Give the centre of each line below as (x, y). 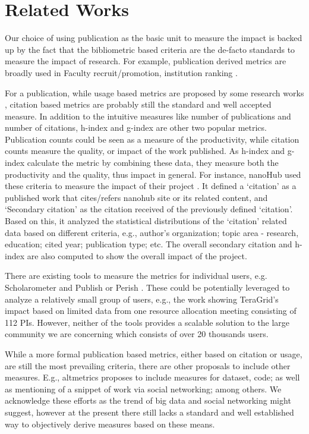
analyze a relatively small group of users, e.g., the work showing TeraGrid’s (142, 299)
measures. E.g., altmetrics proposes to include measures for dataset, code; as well (152, 377)
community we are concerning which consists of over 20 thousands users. (137, 334)
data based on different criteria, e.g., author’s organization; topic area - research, (152, 232)
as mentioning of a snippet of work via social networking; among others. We (143, 389)
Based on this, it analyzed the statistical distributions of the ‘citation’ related (146, 221)
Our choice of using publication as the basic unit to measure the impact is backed (154, 38)
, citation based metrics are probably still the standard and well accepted (138, 104)
